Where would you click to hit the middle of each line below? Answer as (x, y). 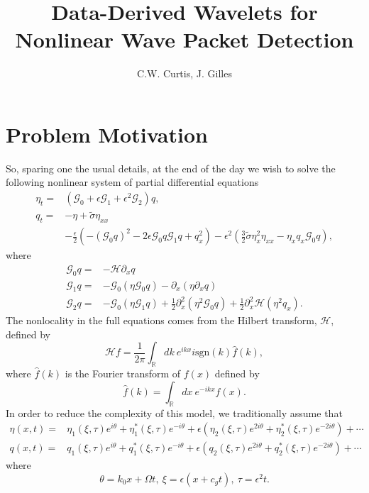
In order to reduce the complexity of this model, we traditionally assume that (174, 412)
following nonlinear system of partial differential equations (132, 182)
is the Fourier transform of (123, 373)
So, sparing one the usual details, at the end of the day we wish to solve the (171, 168)
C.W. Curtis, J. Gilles (184, 73)
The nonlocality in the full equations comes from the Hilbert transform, (161, 320)
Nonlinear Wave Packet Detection (184, 39)
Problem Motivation (107, 134)
